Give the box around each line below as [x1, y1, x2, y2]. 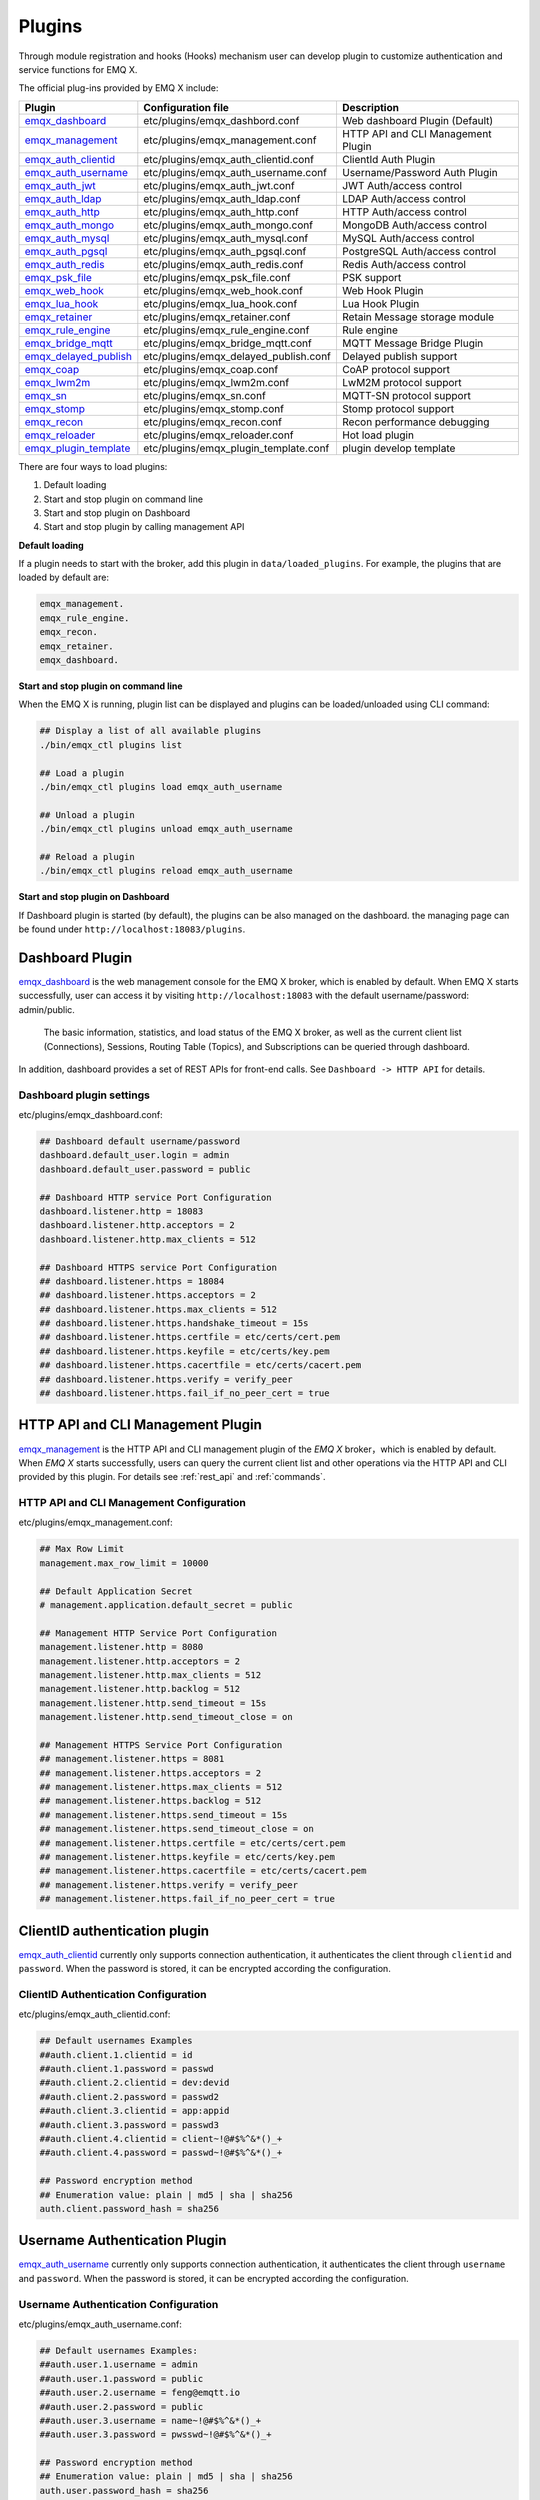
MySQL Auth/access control [341, 231, 475, 245]
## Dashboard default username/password [39, 1136, 240, 1147]
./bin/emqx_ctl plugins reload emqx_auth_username [39, 865, 294, 877]
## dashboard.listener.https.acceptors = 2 [39, 1290, 257, 1301]
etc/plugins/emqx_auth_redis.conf [143, 257, 304, 271]
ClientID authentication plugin [18, 1922, 210, 1939]
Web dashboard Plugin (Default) [341, 113, 494, 127]
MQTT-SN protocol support [341, 388, 472, 402]
